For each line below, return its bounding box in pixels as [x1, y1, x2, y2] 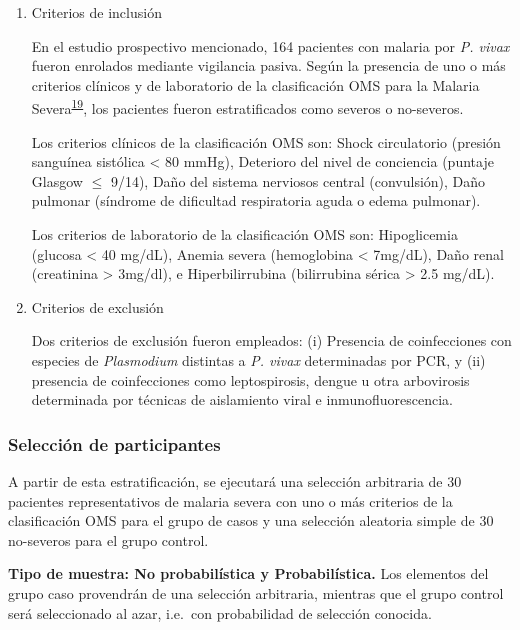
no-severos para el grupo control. [8, 529, 209, 550]
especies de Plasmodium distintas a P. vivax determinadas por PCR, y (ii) [31, 349, 486, 370]
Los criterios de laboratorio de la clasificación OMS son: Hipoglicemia [31, 224, 458, 244]
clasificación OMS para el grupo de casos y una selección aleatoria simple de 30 [8, 510, 494, 531]
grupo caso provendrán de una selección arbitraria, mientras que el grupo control [8, 582, 504, 603]
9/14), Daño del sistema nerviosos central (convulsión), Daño [110, 170, 486, 191]
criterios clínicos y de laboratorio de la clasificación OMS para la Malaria [31, 74, 480, 95]
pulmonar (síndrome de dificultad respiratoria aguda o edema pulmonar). [31, 190, 481, 211]
